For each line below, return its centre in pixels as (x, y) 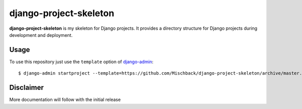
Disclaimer (26, 88)
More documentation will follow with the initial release (65, 100)
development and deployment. (41, 35)
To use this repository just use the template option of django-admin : (81, 62)
